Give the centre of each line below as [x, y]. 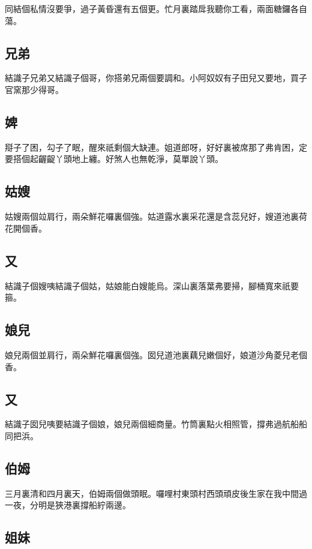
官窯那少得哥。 [34, 89]
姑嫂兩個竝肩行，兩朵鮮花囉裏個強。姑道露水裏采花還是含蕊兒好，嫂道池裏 [152, 216]
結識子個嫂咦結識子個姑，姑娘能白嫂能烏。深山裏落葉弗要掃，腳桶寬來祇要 [152, 285]
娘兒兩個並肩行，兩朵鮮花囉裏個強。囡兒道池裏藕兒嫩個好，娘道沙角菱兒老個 [156, 354]
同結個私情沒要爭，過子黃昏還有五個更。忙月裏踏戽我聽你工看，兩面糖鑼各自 [156, 8]
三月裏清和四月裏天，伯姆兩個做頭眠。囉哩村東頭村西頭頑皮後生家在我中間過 [156, 493]
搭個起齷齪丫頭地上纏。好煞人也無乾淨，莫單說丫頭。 [118, 159]
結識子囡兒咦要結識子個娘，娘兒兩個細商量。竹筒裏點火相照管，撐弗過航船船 [156, 424]
